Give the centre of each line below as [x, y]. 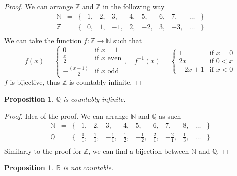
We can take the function [43, 40]
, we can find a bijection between [139, 151]
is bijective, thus [35, 82]
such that [128, 40]
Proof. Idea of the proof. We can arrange [66, 116]
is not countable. [88, 168]
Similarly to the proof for [43, 151]
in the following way [134, 6]
